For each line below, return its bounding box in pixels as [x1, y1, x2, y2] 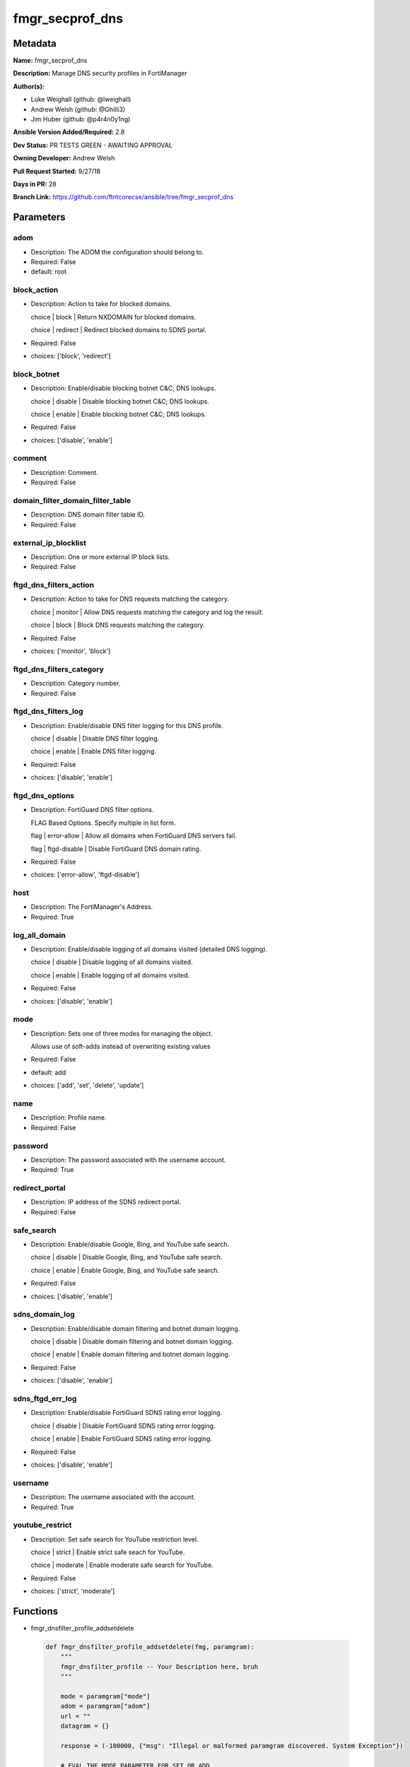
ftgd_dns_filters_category [13, 664, 104, 674]
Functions [13, 1605, 59, 1618]
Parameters [13, 211, 66, 223]
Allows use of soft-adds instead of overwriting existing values [30, 1043, 211, 1051]
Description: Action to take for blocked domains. [30, 300, 172, 308]
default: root [30, 267, 67, 276]
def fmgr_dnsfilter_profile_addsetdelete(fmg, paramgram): [45, 1643, 254, 1651]
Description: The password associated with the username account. [30, 1156, 226, 1164]
